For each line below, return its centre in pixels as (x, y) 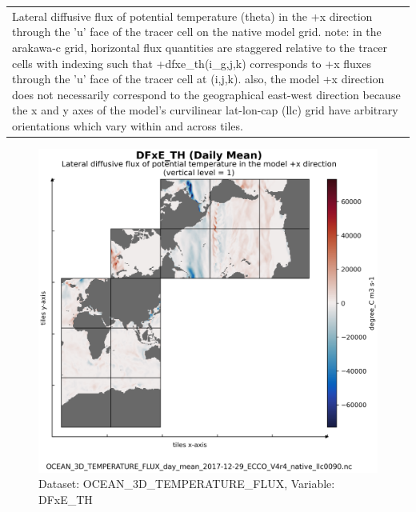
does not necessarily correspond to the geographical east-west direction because (206, 94)
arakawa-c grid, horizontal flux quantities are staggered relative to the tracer (200, 47)
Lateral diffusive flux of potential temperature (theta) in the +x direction (192, 16)
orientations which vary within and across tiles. (128, 125)
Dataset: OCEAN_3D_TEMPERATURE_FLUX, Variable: (187, 484)
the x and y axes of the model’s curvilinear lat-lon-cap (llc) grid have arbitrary (205, 110)
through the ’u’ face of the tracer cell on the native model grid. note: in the (197, 32)
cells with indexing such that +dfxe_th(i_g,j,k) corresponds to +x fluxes (192, 63)
